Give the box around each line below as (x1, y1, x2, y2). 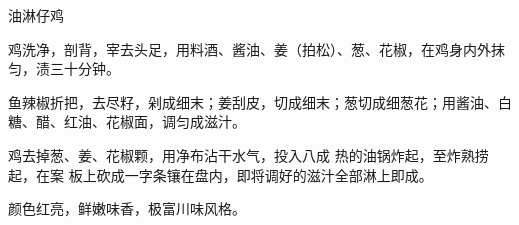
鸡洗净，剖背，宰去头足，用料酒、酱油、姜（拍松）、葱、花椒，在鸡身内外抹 (8, 38, 505, 59)
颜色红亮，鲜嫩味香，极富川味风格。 (8, 198, 246, 219)
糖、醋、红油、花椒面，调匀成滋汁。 (8, 111, 246, 132)
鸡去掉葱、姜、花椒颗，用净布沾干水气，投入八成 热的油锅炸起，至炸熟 (8, 144, 475, 165)
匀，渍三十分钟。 (8, 58, 120, 79)
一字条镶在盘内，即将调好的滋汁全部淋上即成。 (124, 164, 433, 185)
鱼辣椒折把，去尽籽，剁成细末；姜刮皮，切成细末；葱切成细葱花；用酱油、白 (8, 91, 512, 112)
